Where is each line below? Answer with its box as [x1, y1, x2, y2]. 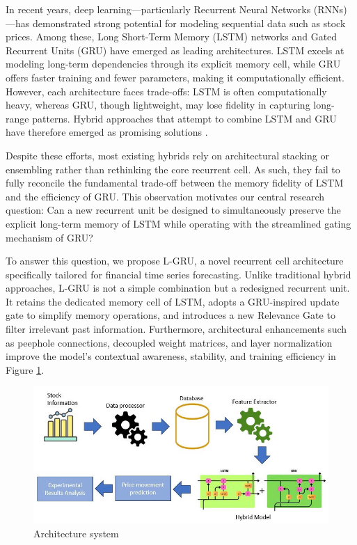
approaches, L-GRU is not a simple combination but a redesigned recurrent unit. [6, 281, 350, 295]
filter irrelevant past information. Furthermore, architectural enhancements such [6, 322, 347, 336]
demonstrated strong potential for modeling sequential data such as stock [32, 15, 346, 30]
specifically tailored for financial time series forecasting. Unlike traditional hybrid [6, 267, 351, 281]
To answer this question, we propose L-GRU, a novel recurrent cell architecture [6, 253, 344, 268]
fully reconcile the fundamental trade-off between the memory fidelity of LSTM [6, 175, 344, 190]
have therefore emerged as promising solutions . [6, 125, 208, 139]
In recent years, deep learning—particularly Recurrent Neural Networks [6, 2, 311, 16]
